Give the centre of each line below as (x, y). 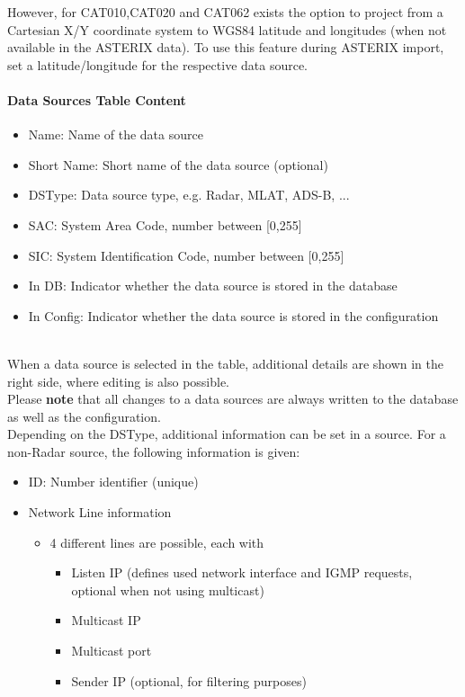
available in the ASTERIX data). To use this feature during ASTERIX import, (226, 47)
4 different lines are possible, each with (157, 542)
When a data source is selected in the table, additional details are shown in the (226, 363)
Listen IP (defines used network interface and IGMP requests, (242, 572)
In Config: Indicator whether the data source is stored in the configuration (233, 315)
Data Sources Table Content (97, 99)
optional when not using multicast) (168, 590)
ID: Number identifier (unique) (113, 482)
